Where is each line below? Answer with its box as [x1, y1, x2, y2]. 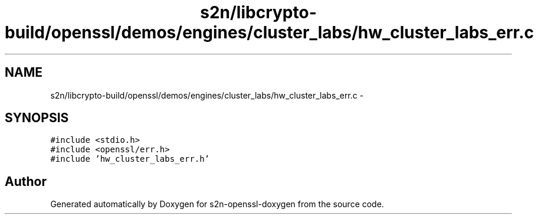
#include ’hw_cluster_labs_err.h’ [50, 154, 210, 164]
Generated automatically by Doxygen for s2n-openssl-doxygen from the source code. [50, 199, 384, 210]
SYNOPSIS [5, 110, 69, 126]
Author [5, 174, 47, 189]
